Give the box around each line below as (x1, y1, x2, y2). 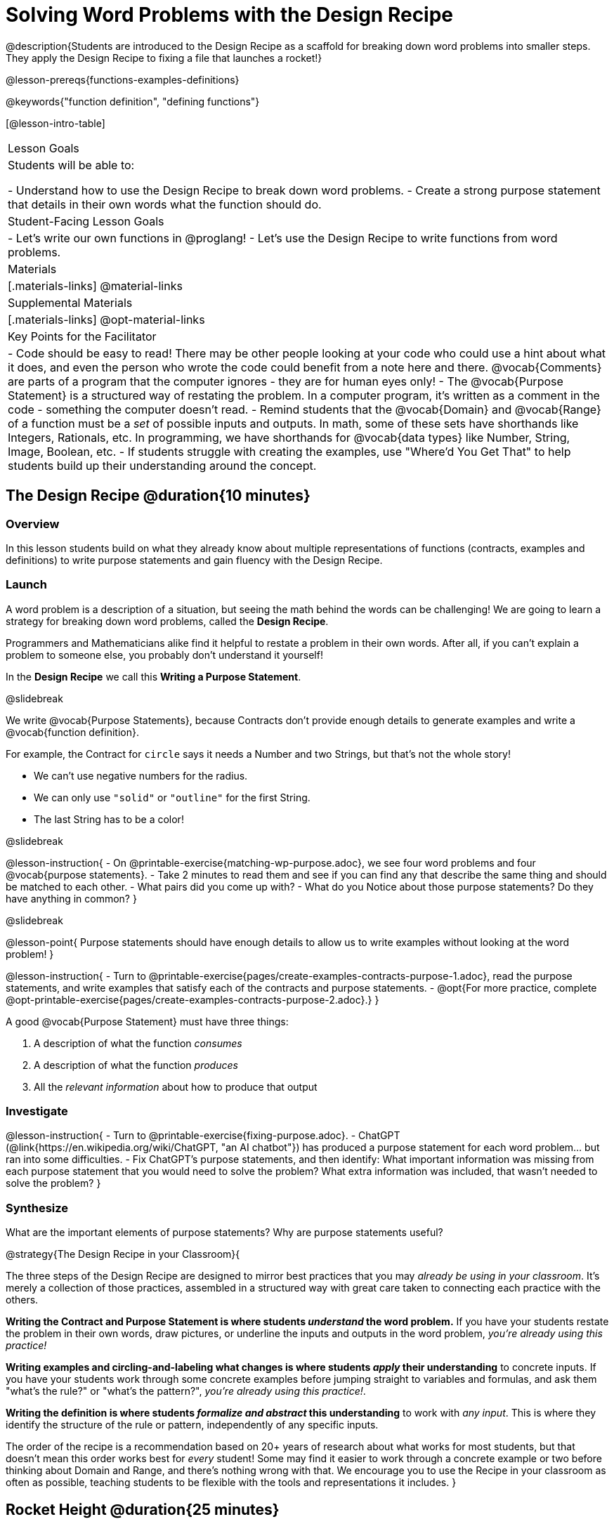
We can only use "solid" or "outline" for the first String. (34, 791, 311, 803)
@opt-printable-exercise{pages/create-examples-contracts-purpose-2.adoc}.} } (6, 993, 379, 1006)
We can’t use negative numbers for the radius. (34, 769, 248, 782)
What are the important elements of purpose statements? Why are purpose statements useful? (6, 1226, 443, 1239)
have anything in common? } (6, 892, 137, 905)
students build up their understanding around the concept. (8, 458, 317, 473)
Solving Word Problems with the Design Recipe (6, 3, 454, 27)
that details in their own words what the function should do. (8, 197, 322, 211)
